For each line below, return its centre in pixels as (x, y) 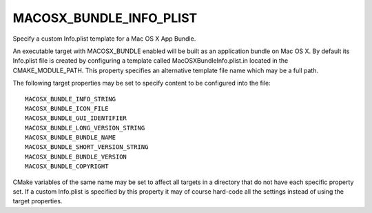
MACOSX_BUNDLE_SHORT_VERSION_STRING (87, 147)
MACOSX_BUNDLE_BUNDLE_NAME (71, 138)
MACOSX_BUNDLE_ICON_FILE (67, 108)
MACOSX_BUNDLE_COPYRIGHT (67, 166)
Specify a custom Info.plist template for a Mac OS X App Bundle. (104, 39)
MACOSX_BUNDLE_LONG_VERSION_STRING (85, 128)
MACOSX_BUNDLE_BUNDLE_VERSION (76, 156)
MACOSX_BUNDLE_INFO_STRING (71, 99)
